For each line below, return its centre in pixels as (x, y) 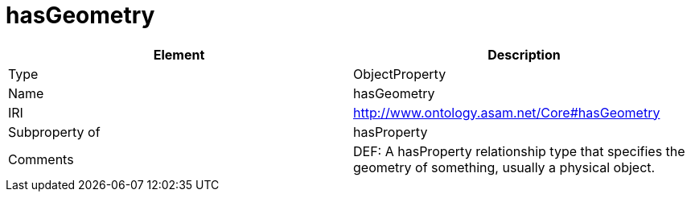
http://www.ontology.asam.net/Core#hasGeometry (507, 112)
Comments (41, 159)
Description (524, 54)
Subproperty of (54, 132)
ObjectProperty (400, 74)
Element (179, 54)
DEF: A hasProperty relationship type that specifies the (519, 151)
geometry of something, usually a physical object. (504, 167)
